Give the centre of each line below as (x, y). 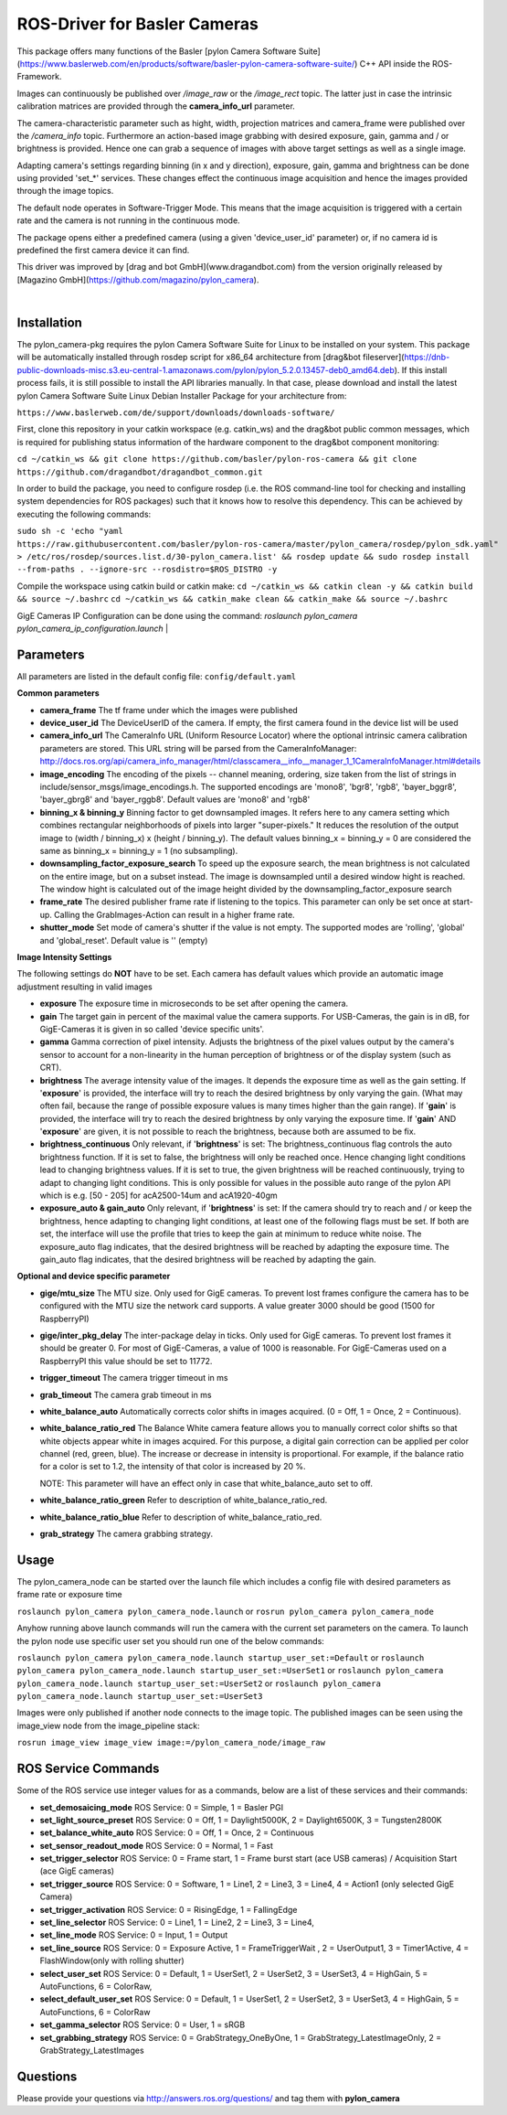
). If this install (421, 369)
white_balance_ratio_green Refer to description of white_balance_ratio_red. (184, 1501)
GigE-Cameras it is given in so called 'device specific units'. (152, 1029)
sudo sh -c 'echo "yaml (70, 531)
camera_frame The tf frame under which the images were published (169, 710)
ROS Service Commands (88, 1769)
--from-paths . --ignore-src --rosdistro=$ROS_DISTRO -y (147, 570)
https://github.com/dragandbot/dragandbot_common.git (140, 472)
